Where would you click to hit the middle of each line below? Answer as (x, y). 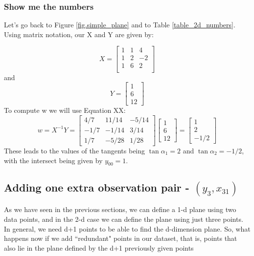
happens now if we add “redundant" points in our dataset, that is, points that (121, 238)
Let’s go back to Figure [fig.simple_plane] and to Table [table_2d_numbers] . (120, 25)
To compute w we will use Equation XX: (65, 110)
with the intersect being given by (53, 160)
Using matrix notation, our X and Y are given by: (79, 34)
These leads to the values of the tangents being (75, 150)
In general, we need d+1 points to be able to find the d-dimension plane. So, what (127, 228)
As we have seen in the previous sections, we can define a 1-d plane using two (120, 209)
